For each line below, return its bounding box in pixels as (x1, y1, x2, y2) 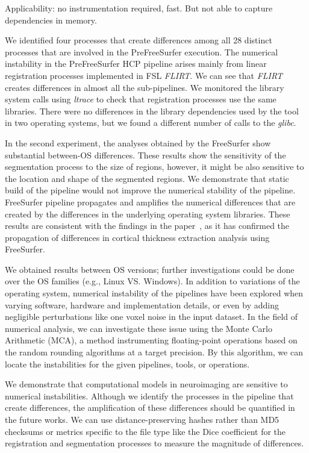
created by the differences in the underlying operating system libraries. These (5, 207, 290, 220)
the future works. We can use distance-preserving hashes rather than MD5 (5, 413, 279, 425)
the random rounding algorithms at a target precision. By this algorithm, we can (5, 346, 303, 358)
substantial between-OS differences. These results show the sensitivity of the (5, 148, 286, 161)
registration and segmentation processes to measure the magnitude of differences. (5, 437, 304, 449)
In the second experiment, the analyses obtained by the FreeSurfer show (5, 136, 271, 149)
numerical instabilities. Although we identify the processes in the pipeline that (5, 389, 294, 402)
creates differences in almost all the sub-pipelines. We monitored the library (5, 81, 284, 93)
